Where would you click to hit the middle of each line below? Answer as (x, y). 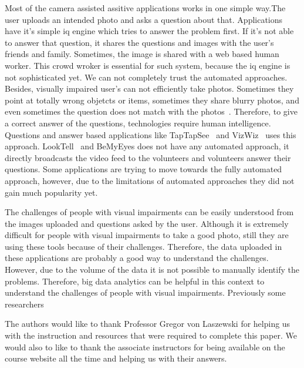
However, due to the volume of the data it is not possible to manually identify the (152, 270)
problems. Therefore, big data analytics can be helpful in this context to (135, 281)
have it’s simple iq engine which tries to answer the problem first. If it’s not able (149, 31)
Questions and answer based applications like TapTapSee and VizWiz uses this (151, 134)
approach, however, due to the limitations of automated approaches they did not (150, 180)
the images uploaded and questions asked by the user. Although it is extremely (147, 223)
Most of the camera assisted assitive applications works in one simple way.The (145, 8)
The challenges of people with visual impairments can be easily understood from (149, 212)
